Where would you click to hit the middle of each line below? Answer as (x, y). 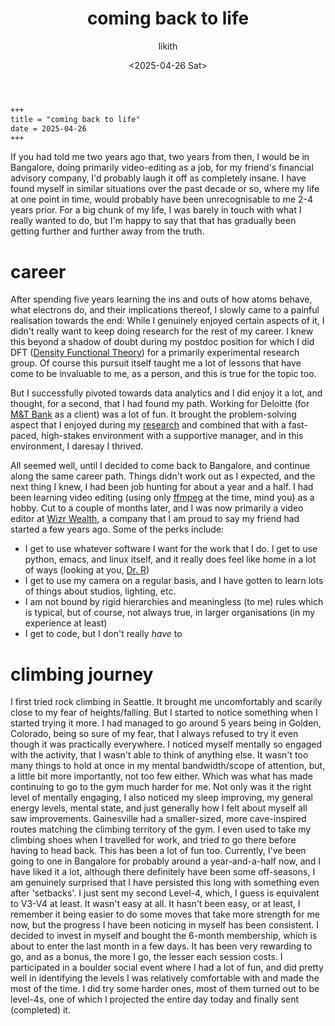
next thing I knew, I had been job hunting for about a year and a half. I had (162, 487)
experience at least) (66, 623)
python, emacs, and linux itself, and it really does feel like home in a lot (170, 559)
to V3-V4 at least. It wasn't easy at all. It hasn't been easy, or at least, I (155, 904)
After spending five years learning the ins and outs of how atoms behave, (161, 299)
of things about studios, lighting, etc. (100, 591)
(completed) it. (40, 1010)
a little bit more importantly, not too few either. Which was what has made (161, 776)
